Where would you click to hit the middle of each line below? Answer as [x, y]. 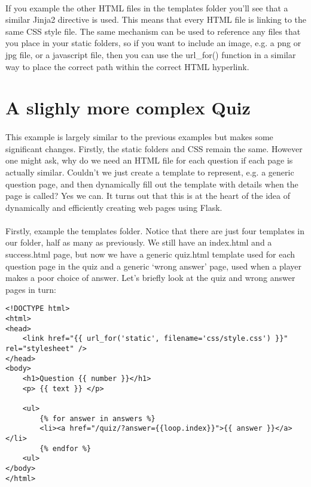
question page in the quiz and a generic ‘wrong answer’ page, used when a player [154, 266]
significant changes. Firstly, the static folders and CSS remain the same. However [154, 148]
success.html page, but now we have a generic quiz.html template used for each [150, 254]
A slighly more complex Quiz [128, 108]
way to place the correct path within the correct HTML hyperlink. [127, 66]
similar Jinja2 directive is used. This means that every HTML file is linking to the [156, 19]
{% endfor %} [65, 448]
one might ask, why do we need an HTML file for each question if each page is [149, 160]
